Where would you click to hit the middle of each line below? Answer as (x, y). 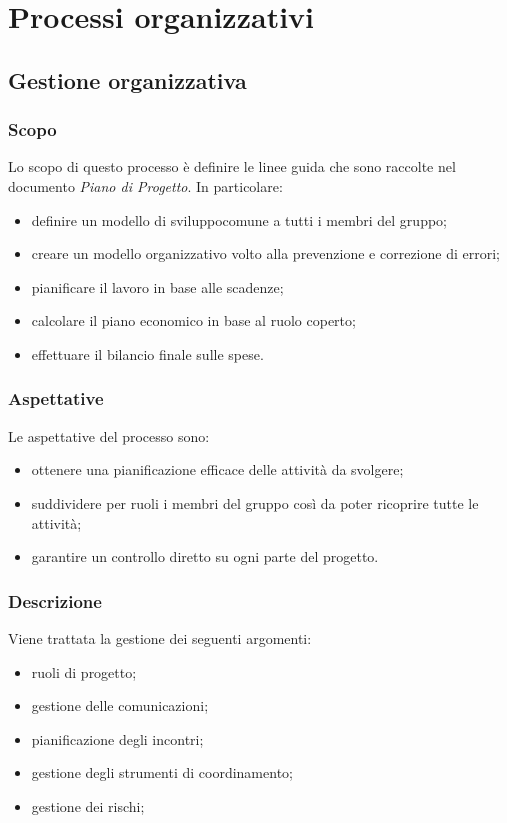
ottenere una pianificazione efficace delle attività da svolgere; (217, 469)
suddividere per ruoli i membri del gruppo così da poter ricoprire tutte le (255, 502)
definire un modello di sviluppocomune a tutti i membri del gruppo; (239, 219)
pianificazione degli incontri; (117, 738)
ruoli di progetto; (84, 671)
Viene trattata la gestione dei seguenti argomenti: (160, 637)
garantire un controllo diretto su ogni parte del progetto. (205, 556)
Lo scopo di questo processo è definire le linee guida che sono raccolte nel (232, 166)
